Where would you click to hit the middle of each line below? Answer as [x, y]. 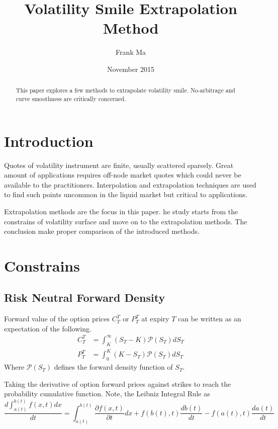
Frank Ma [131, 52]
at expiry [155, 319]
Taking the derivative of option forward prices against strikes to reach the [118, 383]
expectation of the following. [48, 328]
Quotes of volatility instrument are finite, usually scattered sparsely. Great [119, 165]
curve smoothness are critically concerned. [71, 98]
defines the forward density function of [113, 367]
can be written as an [210, 319]
